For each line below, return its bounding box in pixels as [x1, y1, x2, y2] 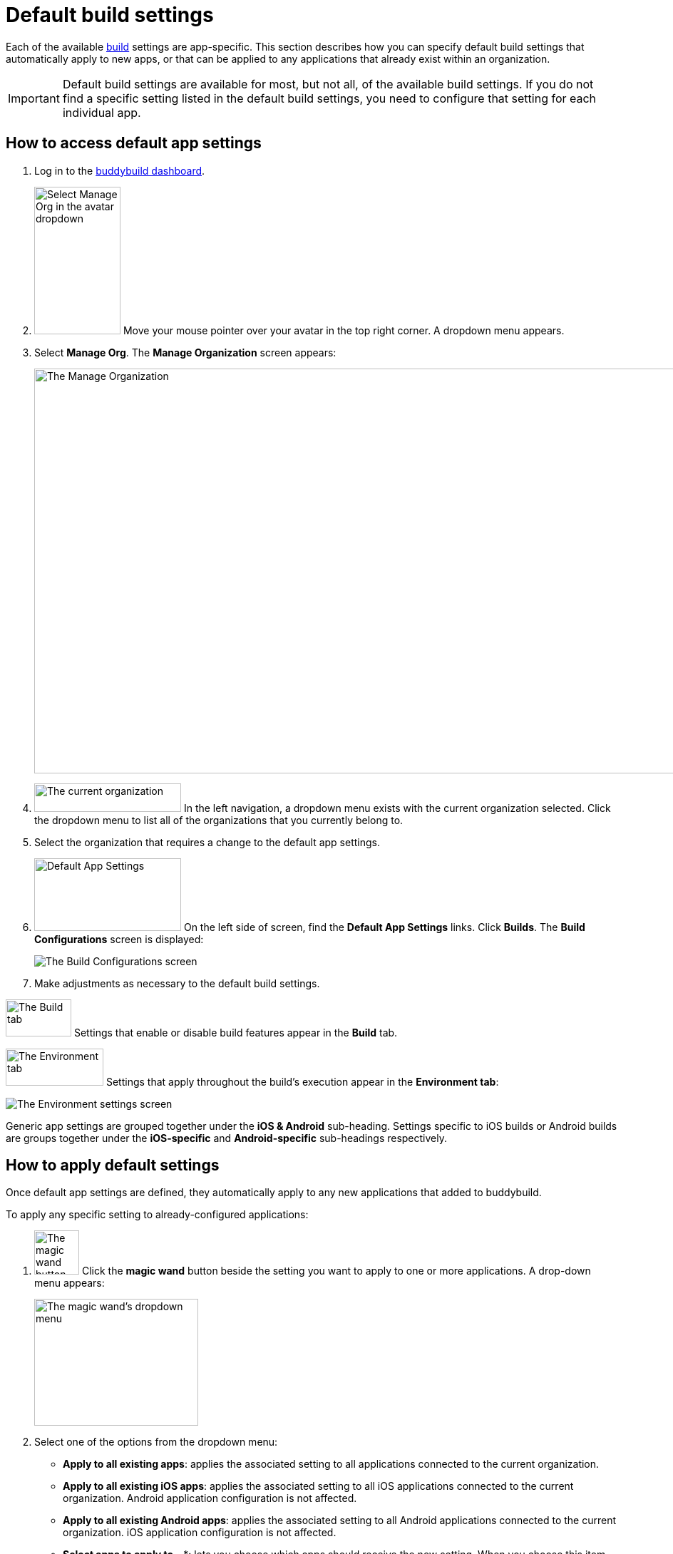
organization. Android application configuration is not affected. [63, 1492, 357, 1505]
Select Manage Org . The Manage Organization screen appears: [34, 346, 336, 359]
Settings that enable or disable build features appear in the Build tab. [73, 1026, 398, 1039]
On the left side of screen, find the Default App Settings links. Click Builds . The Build [183, 920, 585, 933]
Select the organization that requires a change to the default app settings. [34, 835, 380, 848]
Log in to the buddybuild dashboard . [34, 164, 205, 177]
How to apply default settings [6, 1156, 220, 1175]
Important [8, 91, 60, 106]
